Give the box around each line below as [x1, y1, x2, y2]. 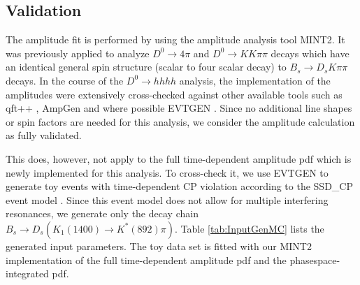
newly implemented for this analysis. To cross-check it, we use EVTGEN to [6, 165, 329, 180]
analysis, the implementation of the [179, 73, 331, 87]
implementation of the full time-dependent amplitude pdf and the [6, 252, 287, 267]
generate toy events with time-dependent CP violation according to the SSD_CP [6, 179, 353, 193]
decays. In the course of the [6, 73, 124, 87]
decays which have [271, 45, 350, 60]
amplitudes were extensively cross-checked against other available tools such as [6, 87, 343, 101]
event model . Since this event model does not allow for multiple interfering [6, 192, 329, 207]
